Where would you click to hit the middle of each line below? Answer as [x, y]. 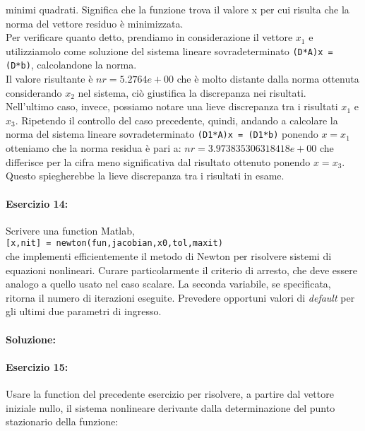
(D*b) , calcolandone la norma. [71, 65]
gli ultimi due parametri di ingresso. [84, 311]
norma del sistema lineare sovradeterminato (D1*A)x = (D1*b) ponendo [162, 134]
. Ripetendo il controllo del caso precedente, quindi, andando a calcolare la [176, 120]
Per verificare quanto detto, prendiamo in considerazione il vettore [149, 37]
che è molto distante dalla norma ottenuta [268, 79]
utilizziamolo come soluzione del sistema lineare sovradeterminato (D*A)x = [169, 51]
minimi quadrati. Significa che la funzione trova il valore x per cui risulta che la [178, 9]
